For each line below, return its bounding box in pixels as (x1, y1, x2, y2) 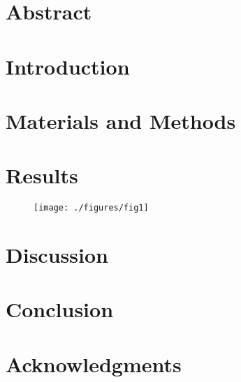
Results (6, 161, 78, 190)
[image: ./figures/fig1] (34, 203, 149, 213)
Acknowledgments (6, 349, 182, 378)
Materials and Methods (6, 106, 236, 135)
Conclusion (6, 295, 114, 323)
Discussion (6, 240, 108, 269)
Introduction (6, 52, 130, 80)
